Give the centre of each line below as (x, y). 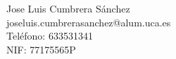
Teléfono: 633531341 (50, 36)
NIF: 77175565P (41, 49)
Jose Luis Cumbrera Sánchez (68, 8)
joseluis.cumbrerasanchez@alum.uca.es (89, 22)
